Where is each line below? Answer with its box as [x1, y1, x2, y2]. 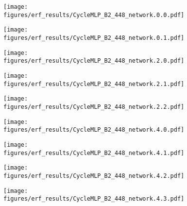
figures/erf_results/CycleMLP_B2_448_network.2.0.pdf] [3, 57, 185, 65]
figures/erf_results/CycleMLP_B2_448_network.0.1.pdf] [3, 34, 185, 41]
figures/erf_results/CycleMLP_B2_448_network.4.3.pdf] [3, 195, 185, 203]
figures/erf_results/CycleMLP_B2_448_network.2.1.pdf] [3, 80, 185, 87]
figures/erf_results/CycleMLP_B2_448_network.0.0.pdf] [3, 11, 185, 18]
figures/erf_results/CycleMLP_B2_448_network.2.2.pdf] [3, 103, 185, 110]
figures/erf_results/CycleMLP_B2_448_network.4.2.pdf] [3, 172, 185, 179]
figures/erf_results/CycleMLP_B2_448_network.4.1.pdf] [3, 149, 185, 156]
